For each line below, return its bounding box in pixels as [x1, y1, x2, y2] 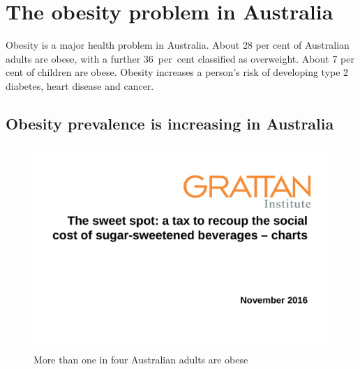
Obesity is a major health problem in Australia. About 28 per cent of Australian [6, 38, 350, 52]
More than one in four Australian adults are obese [33, 352, 248, 367]
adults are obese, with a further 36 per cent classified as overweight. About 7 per [6, 51, 354, 65]
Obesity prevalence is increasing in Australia [6, 112, 334, 134]
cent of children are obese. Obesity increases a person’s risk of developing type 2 [6, 65, 349, 79]
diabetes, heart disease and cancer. [6, 78, 154, 93]
